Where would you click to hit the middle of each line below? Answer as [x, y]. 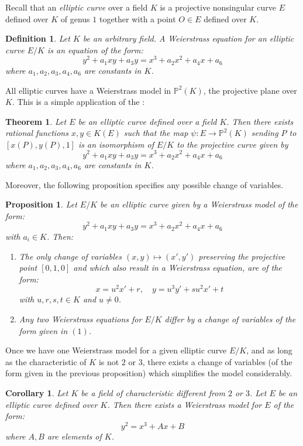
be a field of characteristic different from [153, 392]
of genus [75, 18]
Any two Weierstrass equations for [80, 319]
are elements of [74, 436]
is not [109, 361]
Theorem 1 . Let [36, 121]
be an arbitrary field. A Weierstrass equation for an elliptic [188, 38]
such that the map [156, 133]
